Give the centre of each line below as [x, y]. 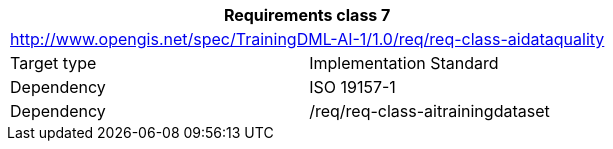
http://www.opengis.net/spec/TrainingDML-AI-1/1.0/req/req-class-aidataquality [307, 39]
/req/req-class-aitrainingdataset [429, 111]
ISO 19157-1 [352, 87]
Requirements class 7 [307, 15]
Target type [53, 63]
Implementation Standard [404, 63]
